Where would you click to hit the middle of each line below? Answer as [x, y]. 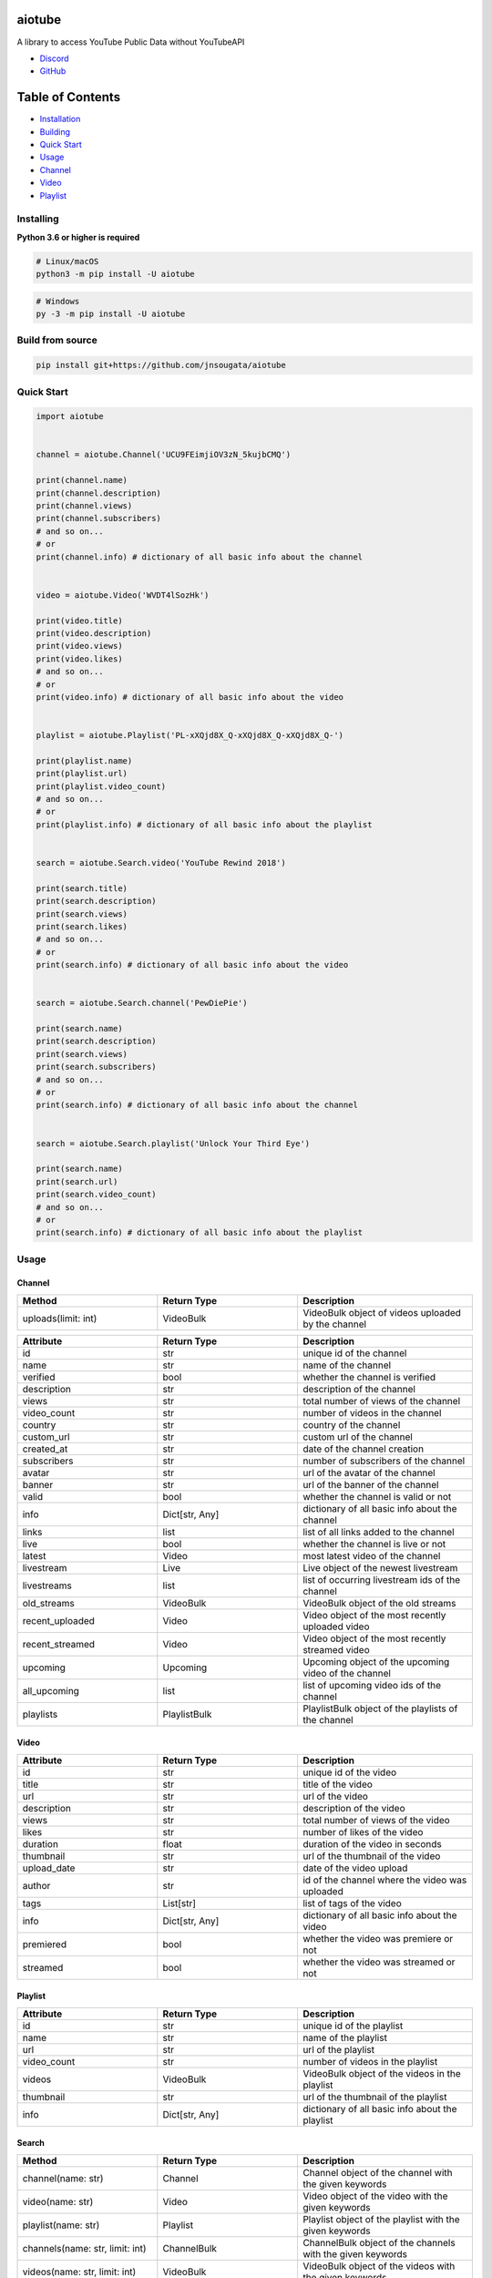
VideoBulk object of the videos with [379, 2266]
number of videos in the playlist [370, 2061]
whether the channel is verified [369, 1377]
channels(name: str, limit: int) [84, 2248]
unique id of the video [349, 1772]
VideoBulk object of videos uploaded [382, 1312]
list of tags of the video [352, 1903]
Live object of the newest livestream [380, 1567]
